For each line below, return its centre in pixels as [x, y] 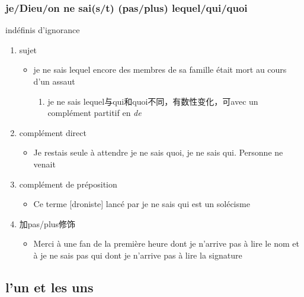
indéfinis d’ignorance [43, 30]
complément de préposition [68, 184]
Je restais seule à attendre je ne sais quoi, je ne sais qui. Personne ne [158, 152]
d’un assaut [54, 81]
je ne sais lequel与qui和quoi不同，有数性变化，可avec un [153, 101]
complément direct [53, 132]
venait [44, 164]
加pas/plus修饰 [47, 223]
